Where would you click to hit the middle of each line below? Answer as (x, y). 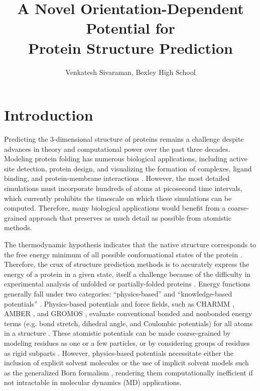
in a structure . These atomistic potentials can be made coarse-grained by (117, 333)
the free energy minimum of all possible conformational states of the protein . (123, 254)
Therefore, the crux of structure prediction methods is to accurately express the (127, 264)
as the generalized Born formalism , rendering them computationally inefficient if (128, 372)
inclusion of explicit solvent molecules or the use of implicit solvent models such (126, 363)
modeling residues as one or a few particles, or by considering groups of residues (127, 343)
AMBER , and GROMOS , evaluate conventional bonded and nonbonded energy (128, 313)
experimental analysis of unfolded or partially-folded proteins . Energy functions (127, 284)
